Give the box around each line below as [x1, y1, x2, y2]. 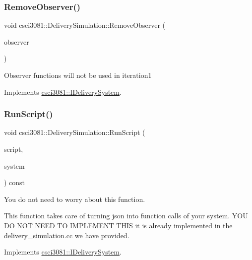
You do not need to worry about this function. [4, 194, 145, 204]
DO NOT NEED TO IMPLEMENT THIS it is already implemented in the [4, 220, 233, 230]
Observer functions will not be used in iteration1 [4, 70, 152, 80]
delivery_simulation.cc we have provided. [4, 230, 129, 240]
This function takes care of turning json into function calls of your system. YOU [4, 210, 248, 221]
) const [4, 177, 25, 188]
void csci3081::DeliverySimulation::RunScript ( [4, 127, 145, 137]
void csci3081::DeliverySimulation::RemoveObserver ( [4, 20, 165, 30]
